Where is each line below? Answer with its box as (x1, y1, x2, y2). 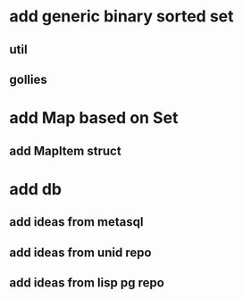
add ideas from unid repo (9, 245, 152, 260)
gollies (9, 71, 47, 87)
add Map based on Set (9, 108, 179, 129)
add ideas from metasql (9, 214, 144, 229)
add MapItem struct (9, 143, 122, 158)
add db (9, 179, 63, 199)
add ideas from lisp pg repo (9, 275, 165, 290)
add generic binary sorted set (9, 6, 234, 27)
